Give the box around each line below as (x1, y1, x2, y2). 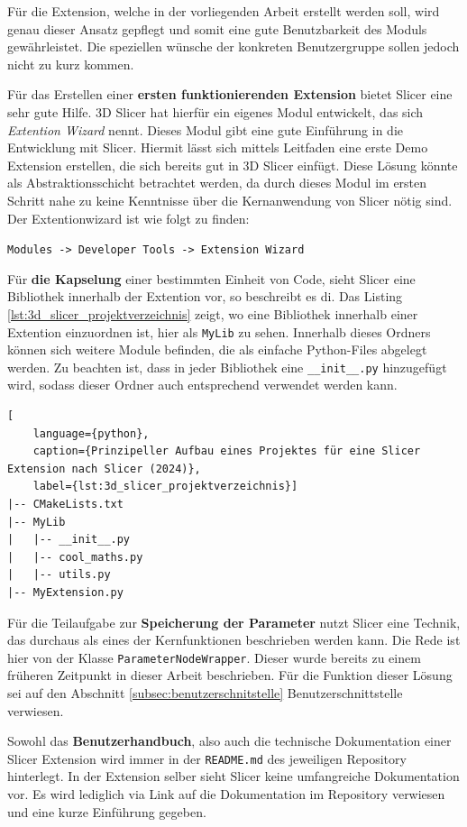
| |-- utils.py (7, 568, 111, 582)
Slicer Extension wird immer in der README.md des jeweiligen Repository (7, 749, 407, 767)
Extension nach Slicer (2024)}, (7, 462, 201, 475)
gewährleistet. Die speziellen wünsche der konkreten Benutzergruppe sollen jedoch (7, 37, 460, 56)
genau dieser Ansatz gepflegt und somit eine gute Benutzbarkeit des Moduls (7, 19, 427, 38)
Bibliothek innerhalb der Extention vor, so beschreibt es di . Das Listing (7, 287, 403, 306)
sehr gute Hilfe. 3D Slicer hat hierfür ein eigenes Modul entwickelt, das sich (7, 102, 424, 121)
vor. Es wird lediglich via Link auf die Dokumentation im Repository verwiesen (7, 785, 445, 804)
